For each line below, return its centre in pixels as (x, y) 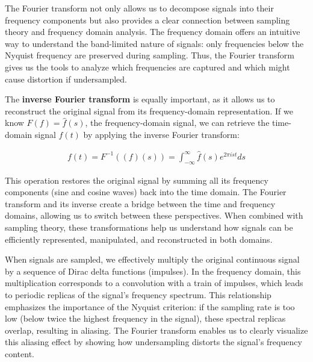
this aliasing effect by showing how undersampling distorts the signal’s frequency (153, 342)
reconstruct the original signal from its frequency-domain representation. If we (149, 111)
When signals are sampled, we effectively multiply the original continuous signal (152, 259)
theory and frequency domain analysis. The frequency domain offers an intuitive (153, 32)
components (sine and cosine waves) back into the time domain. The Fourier (146, 192)
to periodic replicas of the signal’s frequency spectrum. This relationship (138, 294)
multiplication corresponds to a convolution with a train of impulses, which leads (154, 283)
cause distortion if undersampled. (66, 79)
